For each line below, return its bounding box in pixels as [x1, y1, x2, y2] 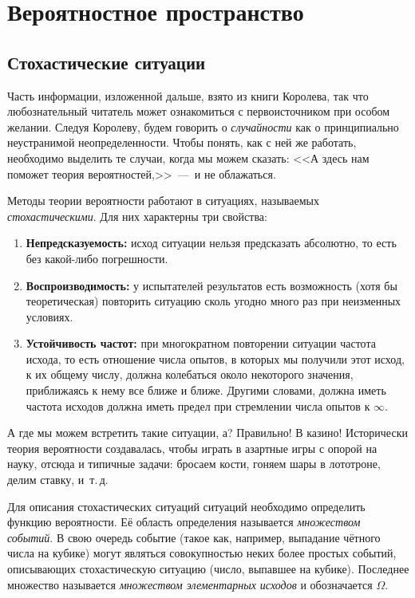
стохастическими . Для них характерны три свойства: [7, 207, 267, 224]
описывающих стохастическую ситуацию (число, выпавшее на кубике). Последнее [7, 561, 409, 577]
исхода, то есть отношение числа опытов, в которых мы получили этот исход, [26, 350, 405, 367]
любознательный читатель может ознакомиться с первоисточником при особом [7, 103, 390, 120]
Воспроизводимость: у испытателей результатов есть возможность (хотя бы [26, 277, 397, 293]
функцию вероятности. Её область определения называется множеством [7, 513, 361, 530]
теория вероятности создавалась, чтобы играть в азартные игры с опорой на [7, 439, 377, 456]
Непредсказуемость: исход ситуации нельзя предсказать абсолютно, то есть [26, 234, 397, 251]
